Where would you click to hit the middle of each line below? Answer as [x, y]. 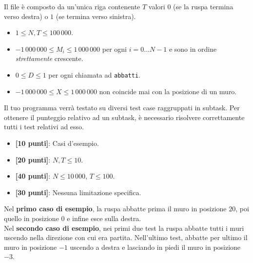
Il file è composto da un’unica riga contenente [72, 6]
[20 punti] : [33, 159]
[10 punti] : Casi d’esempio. [57, 143]
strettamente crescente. [49, 58]
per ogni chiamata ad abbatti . [94, 74]
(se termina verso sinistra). [96, 16]
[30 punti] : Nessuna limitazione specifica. [78, 192]
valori [157, 6]
